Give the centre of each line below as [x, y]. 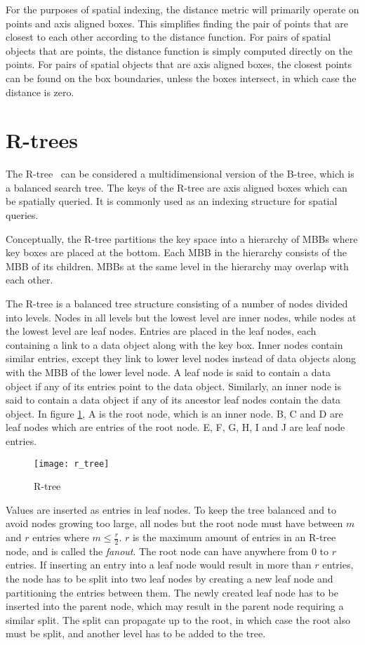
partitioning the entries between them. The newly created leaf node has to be [172, 592]
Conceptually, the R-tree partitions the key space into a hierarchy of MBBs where [182, 238]
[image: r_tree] [72, 464]
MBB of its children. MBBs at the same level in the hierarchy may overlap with [177, 266]
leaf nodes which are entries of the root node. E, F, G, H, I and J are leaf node [175, 427]
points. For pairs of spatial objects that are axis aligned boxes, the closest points [179, 64]
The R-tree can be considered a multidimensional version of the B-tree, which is [180, 174]
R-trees [42, 140]
